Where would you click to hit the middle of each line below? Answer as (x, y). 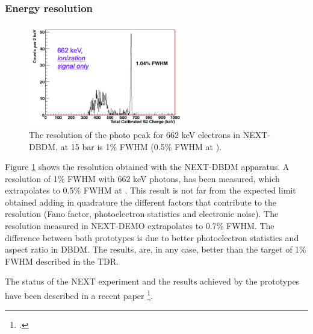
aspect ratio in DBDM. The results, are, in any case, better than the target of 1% (156, 249)
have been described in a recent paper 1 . (79, 295)
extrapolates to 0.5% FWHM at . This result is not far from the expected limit (150, 190)
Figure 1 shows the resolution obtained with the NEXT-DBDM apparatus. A (147, 167)
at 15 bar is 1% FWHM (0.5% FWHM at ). (141, 146)
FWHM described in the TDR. (62, 261)
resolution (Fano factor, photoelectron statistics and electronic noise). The (142, 214)
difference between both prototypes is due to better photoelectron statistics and (152, 237)
